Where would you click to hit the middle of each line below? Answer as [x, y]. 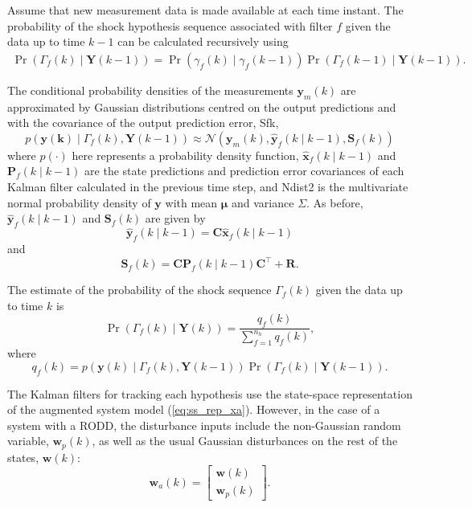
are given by [175, 218]
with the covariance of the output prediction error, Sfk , [143, 123]
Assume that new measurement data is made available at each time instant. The [205, 10]
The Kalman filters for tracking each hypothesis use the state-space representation [210, 393]
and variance [263, 202]
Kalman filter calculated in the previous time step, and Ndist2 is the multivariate [208, 186]
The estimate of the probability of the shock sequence [140, 290]
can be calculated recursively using [203, 41]
